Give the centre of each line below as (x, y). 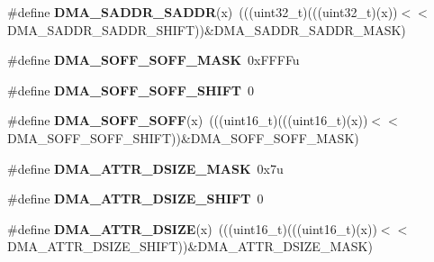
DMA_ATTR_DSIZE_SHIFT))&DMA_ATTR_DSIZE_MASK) (190, 246)
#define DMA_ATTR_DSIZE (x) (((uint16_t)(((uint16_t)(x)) (192, 228)
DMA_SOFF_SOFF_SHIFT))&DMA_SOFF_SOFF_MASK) (183, 137)
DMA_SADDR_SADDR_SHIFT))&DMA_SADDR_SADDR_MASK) (207, 29)
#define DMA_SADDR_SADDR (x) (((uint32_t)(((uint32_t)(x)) (203, 12)
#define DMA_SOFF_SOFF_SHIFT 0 (131, 90)
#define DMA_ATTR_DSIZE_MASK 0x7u (145, 168)
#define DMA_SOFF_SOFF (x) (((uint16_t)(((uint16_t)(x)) (188, 120)
